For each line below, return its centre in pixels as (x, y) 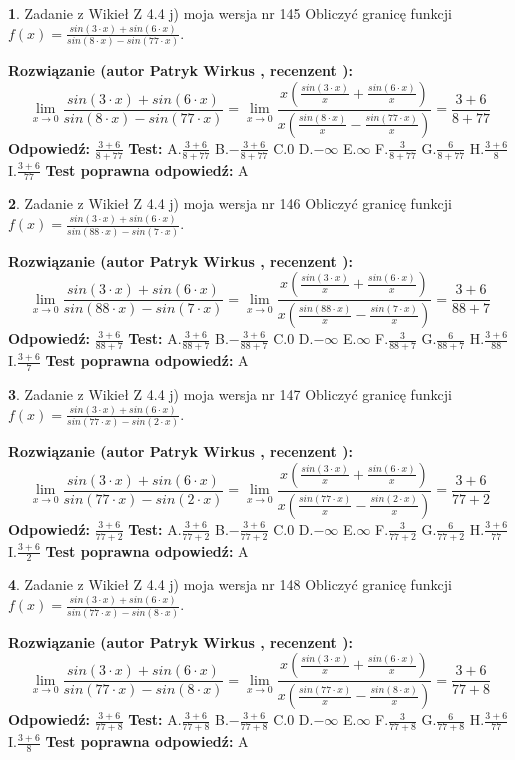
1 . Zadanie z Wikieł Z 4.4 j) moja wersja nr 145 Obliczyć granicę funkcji (230, 13)
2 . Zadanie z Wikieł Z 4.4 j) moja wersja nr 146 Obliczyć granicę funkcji (230, 203)
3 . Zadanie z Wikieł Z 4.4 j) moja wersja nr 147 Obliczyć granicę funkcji (230, 393)
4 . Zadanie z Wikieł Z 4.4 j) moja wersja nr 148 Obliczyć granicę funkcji (230, 584)
